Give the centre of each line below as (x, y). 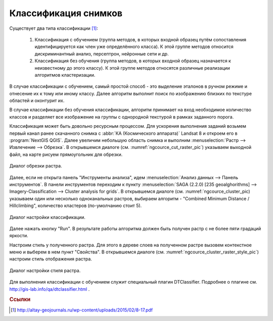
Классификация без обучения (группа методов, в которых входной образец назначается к (133, 61)
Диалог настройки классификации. (48, 217)
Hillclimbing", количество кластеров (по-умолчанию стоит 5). (76, 206)
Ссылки (20, 299)
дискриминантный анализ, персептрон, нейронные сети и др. (102, 54)
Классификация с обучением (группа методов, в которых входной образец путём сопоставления (141, 39)
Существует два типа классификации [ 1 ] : (54, 28)
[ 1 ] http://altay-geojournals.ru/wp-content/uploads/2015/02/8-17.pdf (82, 310)
